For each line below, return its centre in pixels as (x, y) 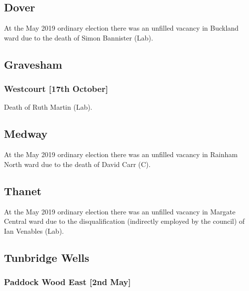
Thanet (23, 190)
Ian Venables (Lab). (34, 230)
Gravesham (33, 64)
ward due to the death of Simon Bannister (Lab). (79, 37)
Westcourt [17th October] (56, 89)
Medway (26, 134)
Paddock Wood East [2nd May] (67, 282)
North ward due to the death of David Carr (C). (77, 164)
